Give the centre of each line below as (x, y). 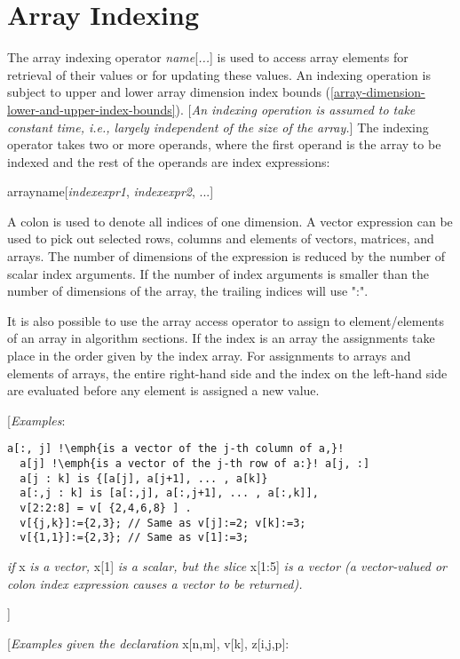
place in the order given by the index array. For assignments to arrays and (209, 356)
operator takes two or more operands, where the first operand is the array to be (224, 144)
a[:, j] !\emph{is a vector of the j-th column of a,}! (176, 449)
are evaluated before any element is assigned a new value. (163, 390)
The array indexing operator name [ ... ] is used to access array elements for (208, 57)
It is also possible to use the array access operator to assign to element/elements (226, 320)
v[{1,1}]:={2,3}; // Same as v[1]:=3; (135, 538)
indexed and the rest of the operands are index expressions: (169, 161)
